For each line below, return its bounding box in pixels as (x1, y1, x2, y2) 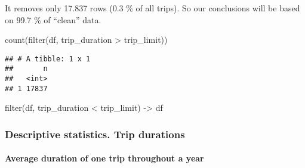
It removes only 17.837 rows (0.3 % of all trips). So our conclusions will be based (5, 2, 300, 14)
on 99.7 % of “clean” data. (5, 13, 101, 26)
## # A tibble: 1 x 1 (5, 54, 91, 63)
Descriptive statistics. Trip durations (5, 126, 185, 141)
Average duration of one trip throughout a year (5, 152, 204, 164)
